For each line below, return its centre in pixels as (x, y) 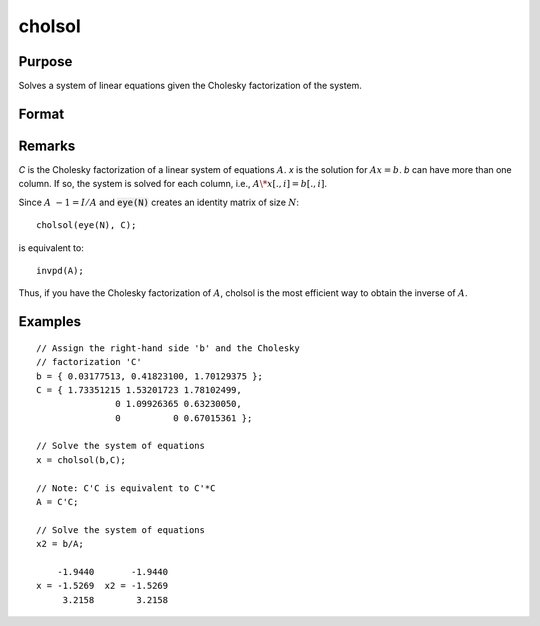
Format (41, 113)
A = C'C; (57, 502)
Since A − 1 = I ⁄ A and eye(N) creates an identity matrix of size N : (159, 202)
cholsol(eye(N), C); (86, 225)
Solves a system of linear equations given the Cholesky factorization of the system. (190, 86)
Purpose (45, 61)
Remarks (47, 145)
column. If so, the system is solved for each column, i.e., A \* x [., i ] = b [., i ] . (173, 184)
